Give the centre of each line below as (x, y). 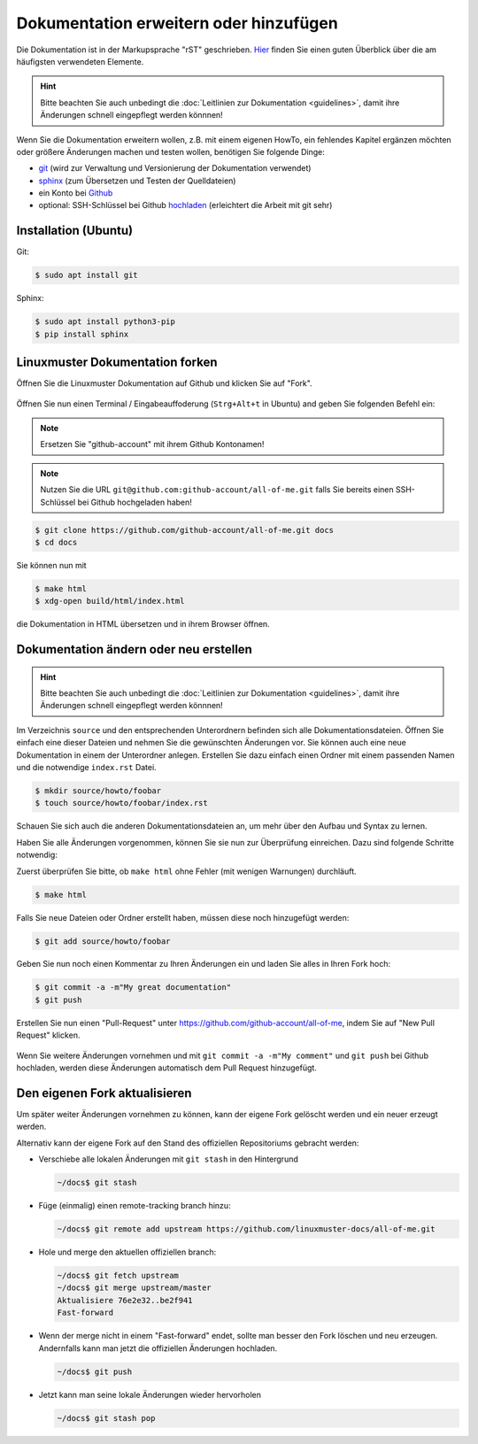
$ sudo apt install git (87, 275)
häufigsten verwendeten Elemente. (80, 61)
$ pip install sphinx (82, 334)
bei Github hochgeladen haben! (135, 502)
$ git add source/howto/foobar (103, 941)
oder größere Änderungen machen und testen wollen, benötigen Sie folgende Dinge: (170, 151)
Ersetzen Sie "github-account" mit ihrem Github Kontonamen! (152, 444)
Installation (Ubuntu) (74, 231)
